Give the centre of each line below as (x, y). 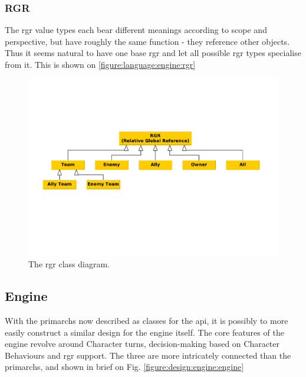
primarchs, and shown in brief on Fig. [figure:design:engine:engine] (124, 367)
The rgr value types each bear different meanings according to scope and (136, 30)
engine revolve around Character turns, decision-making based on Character (142, 344)
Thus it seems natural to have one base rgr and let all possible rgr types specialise (153, 53)
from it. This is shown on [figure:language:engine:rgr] (100, 64)
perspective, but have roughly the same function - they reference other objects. (147, 41)
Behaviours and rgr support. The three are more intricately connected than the (148, 355)
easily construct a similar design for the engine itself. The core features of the (144, 332)
